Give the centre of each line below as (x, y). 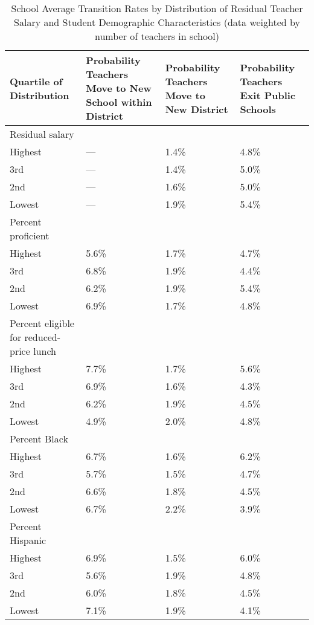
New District (197, 109)
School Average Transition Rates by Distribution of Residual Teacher (157, 8)
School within (119, 102)
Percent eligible (42, 323)
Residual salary (42, 134)
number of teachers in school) (157, 36)
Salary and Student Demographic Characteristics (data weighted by (157, 22)
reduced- (43, 337)
